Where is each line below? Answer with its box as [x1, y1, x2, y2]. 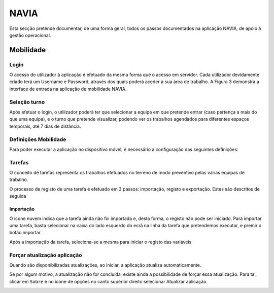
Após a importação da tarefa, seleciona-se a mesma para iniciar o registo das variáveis [9, 239, 192, 245]
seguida [9, 193, 26, 199]
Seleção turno [9, 98, 45, 105]
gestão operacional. [9, 32, 51, 38]
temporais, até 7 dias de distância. [9, 123, 81, 129]
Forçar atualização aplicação [9, 251, 82, 259]
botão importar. [9, 230, 42, 236]
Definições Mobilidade [9, 136, 66, 143]
